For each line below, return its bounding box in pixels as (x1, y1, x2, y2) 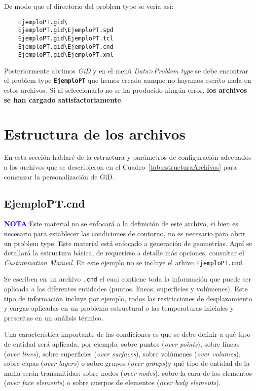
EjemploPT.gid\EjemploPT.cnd (18, 43, 113, 50)
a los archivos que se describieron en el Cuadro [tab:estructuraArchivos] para (4, 162, 237, 172)
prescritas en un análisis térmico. (4, 312, 104, 322)
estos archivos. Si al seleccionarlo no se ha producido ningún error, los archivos (4, 85, 247, 95)
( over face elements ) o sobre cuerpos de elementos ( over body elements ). (4, 377, 221, 388)
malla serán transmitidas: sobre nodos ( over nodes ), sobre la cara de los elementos (4, 367, 252, 378)
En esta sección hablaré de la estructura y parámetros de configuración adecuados (4, 152, 252, 162)
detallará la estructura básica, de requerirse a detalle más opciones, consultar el (4, 248, 244, 258)
